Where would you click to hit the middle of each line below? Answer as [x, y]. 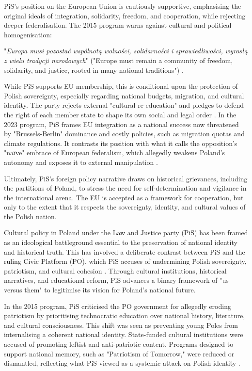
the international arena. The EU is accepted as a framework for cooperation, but [124, 197]
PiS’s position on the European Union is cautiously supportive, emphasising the [123, 6]
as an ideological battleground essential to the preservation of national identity [121, 242]
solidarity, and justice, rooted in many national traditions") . [94, 70]
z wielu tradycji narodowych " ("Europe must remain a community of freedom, [118, 60]
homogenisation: [28, 34]
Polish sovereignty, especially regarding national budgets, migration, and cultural [124, 95]
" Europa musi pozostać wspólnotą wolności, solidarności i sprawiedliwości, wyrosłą [126, 51]
